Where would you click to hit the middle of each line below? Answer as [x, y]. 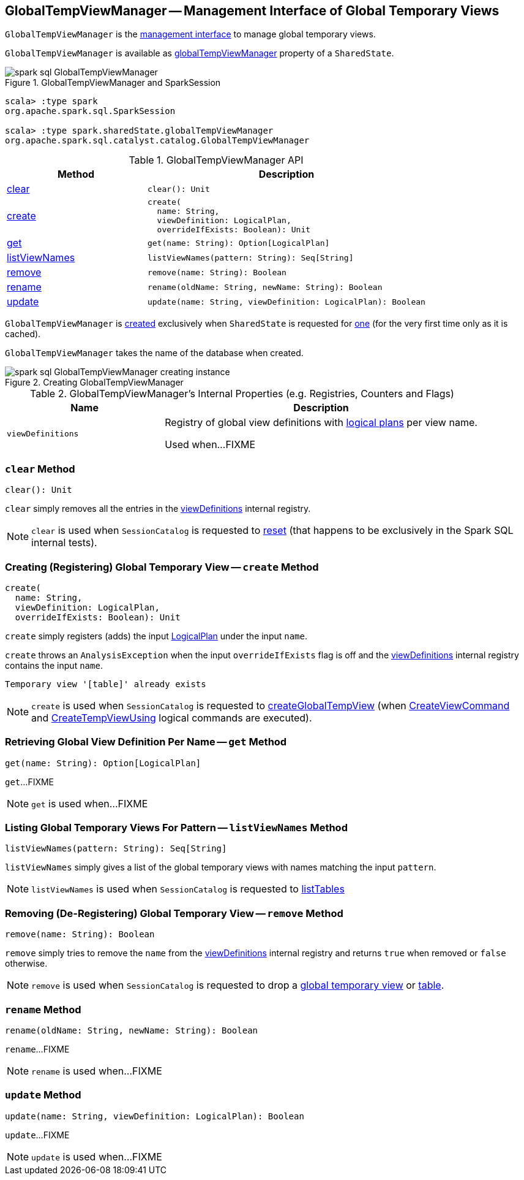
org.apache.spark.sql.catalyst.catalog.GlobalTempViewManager [157, 141]
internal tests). [64, 543]
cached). [23, 334]
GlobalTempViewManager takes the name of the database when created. [154, 353]
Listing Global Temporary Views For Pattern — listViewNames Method [176, 828]
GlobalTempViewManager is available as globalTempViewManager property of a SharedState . [200, 53]
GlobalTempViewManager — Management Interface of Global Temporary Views [252, 11]
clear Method [40, 469]
